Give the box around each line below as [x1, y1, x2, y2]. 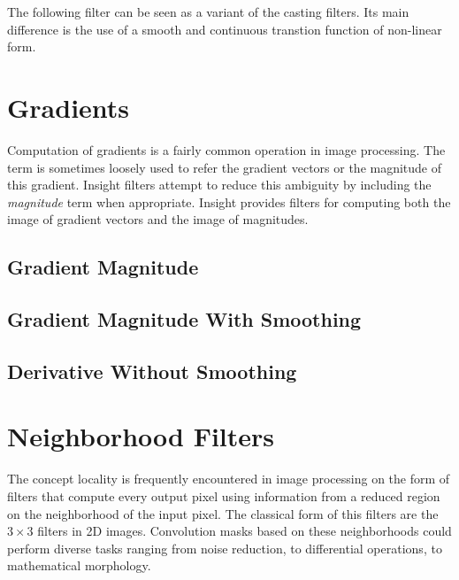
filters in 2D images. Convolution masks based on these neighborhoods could [37, 522, 452, 540]
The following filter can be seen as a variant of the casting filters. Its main [7, 3, 409, 20]
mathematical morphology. [7, 556, 151, 575]
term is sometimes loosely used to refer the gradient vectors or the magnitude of [7, 158, 442, 176]
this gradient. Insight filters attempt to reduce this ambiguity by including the [7, 175, 432, 194]
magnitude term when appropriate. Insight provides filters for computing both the [7, 192, 451, 211]
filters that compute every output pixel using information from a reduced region [7, 486, 440, 505]
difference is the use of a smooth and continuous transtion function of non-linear [7, 19, 442, 38]
